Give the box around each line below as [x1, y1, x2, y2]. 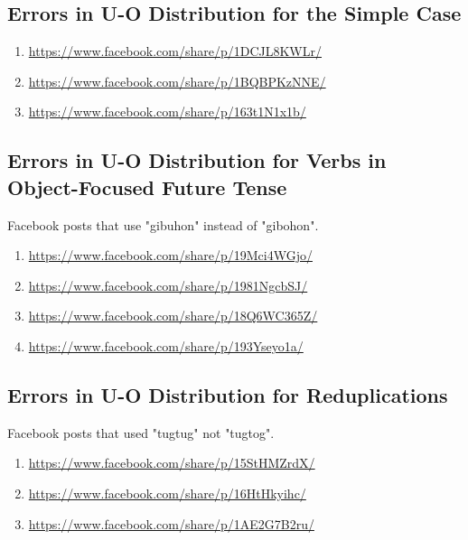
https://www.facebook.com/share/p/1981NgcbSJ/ [28, 275, 308, 294]
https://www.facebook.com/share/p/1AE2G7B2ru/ [28, 514, 314, 533]
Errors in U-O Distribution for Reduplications [7, 380, 448, 408]
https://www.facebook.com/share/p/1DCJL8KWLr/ [28, 42, 322, 61]
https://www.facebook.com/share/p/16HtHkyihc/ [28, 483, 306, 502]
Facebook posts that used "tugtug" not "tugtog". [7, 423, 275, 442]
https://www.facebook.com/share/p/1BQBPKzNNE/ [28, 71, 326, 90]
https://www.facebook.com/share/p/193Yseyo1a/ [28, 336, 304, 355]
